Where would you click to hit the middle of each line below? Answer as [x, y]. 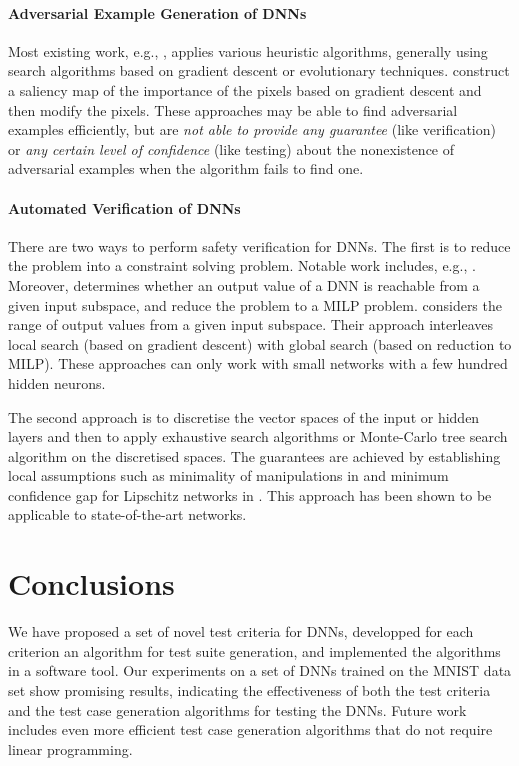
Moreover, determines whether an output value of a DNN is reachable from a [244, 284]
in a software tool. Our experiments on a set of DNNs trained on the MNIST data [260, 670]
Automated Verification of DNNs [124, 207]
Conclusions [91, 583]
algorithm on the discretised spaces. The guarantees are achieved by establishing [254, 455]
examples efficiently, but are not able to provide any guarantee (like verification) [252, 129]
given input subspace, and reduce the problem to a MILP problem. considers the [255, 304]
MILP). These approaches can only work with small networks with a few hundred [258, 363]
